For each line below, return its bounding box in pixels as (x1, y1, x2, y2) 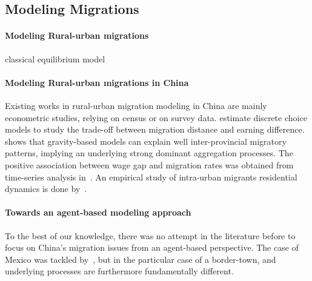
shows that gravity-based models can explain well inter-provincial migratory (5, 134, 287, 147)
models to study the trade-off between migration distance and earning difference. (5, 123, 305, 136)
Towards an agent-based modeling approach (5, 206, 191, 219)
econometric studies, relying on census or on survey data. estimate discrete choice (5, 111, 307, 124)
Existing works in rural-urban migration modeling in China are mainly (5, 99, 267, 111)
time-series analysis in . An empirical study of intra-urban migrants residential (5, 170, 297, 183)
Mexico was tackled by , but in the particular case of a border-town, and (5, 253, 276, 265)
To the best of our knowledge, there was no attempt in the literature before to (5, 229, 296, 242)
